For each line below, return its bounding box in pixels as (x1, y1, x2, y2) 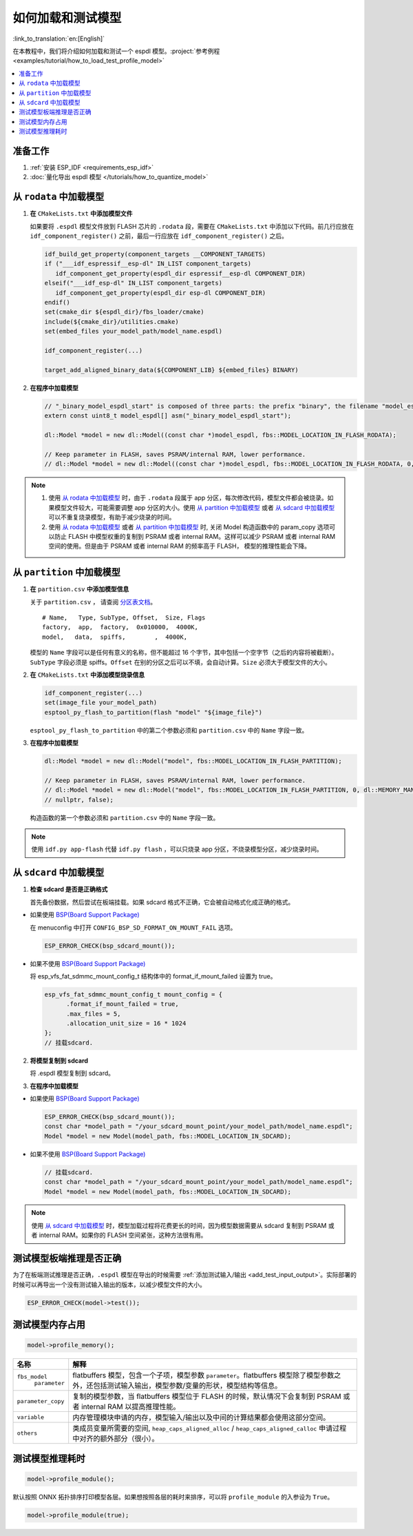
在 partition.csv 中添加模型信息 (30, 585, 129, 593)
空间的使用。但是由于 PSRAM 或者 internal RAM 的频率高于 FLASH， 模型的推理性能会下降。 (48, 542, 311, 551)
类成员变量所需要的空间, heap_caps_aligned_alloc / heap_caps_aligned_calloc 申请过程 (72, 1424, 347, 1433)
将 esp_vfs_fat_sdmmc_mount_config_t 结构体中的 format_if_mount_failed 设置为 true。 (30, 972, 277, 980)
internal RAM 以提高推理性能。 (81, 1402, 180, 1412)
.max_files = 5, (66, 1010, 121, 1018)
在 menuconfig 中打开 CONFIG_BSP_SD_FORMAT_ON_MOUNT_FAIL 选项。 (30, 923, 237, 932)
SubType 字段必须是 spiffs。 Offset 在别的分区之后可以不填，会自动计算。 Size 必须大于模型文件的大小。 (30, 658, 332, 666)
